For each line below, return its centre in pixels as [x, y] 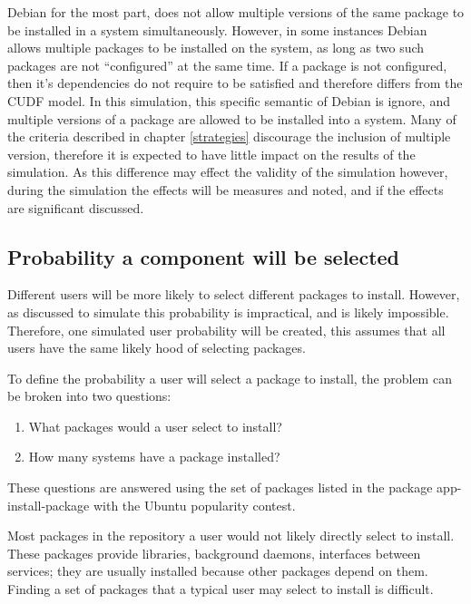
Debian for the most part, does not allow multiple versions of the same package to [236, 12]
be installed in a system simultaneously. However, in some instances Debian [217, 29]
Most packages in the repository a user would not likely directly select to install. [231, 536]
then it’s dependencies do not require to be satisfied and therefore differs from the [235, 83]
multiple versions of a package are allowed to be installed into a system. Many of [232, 118]
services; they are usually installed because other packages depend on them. [218, 571]
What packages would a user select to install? [155, 426]
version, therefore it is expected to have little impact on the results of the [211, 154]
